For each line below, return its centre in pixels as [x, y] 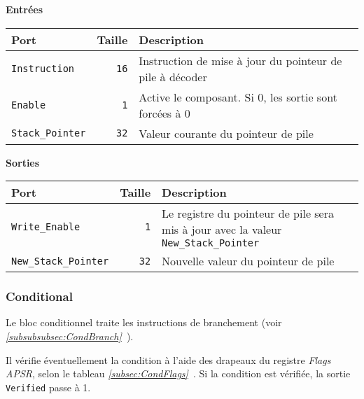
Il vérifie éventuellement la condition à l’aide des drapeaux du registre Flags [168, 359]
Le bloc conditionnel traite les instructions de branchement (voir [144, 322]
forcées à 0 [164, 113]
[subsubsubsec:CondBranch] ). [70, 336]
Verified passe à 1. [48, 387]
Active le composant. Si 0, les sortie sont [238, 97]
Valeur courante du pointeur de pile [226, 133]
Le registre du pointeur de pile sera [248, 213]
